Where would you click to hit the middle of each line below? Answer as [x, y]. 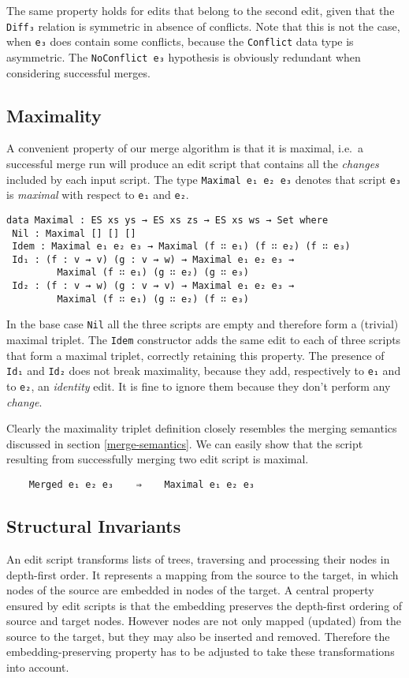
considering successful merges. [78, 72]
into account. [38, 667]
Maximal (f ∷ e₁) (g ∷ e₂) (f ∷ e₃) [153, 299]
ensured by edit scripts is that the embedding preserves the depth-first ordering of [204, 605]
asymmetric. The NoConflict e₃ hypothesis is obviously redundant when [184, 56]
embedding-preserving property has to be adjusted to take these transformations [201, 652]
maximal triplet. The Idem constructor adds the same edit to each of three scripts [204, 340]
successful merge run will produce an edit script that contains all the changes [193, 163]
